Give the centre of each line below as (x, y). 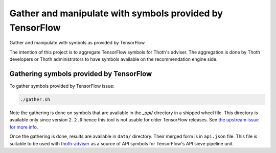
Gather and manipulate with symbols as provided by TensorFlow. (77, 43)
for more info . (24, 127)
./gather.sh (35, 100)
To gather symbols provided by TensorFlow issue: (62, 86)
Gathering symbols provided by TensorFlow (81, 74)
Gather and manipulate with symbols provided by (116, 13)
